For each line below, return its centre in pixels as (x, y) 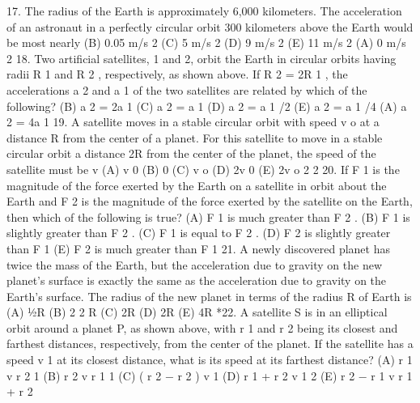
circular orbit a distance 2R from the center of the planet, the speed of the (191, 153)
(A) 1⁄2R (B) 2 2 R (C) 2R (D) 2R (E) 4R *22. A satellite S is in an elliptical (197, 312)
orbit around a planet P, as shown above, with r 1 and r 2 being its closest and (202, 327)
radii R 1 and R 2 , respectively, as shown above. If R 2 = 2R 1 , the (177, 74)
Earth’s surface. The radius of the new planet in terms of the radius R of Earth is (209, 296)
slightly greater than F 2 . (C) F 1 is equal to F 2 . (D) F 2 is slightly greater (199, 233)
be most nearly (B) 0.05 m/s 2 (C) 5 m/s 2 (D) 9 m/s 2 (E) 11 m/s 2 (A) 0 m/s (206, 42)
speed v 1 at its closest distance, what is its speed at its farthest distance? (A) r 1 (210, 360)
